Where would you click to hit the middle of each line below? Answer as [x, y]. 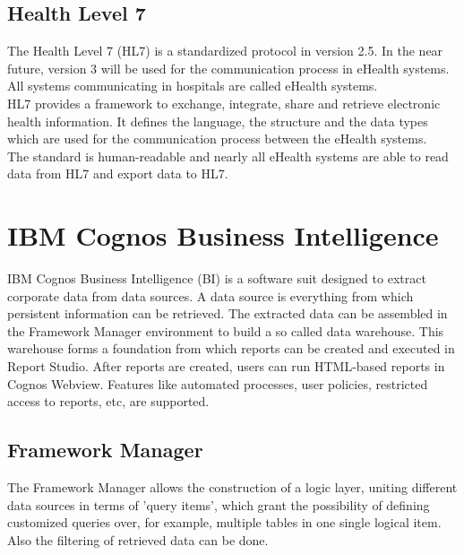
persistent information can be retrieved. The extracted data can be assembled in [228, 313]
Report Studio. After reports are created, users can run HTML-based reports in [226, 366]
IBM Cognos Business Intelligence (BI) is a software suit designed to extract [217, 278]
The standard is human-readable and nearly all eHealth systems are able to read [228, 156]
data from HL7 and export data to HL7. [118, 173]
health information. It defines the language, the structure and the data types [218, 121]
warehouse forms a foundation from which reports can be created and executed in [231, 348]
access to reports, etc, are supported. [108, 401]
